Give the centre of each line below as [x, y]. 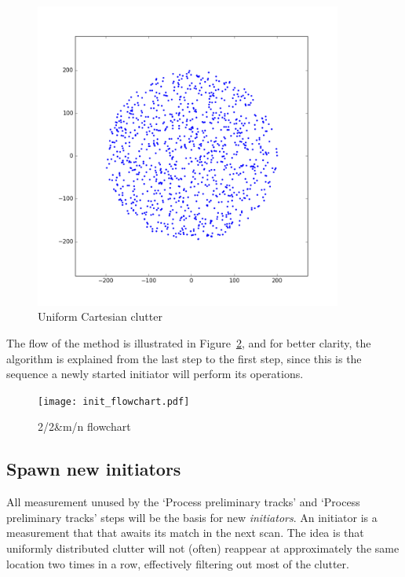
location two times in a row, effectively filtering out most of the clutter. [178, 563]
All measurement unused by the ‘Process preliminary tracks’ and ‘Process [183, 502]
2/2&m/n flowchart [84, 426]
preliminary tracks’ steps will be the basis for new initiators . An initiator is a [192, 517]
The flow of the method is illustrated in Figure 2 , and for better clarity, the [189, 342]
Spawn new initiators [94, 469]
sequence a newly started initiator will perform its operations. [155, 374]
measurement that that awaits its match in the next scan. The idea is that [185, 533]
